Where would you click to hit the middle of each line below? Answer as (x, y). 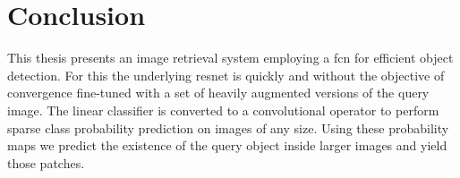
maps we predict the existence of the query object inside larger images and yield (227, 145)
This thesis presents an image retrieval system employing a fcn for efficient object (230, 58)
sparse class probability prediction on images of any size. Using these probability (228, 127)
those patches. (46, 162)
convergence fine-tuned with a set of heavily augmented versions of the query (218, 93)
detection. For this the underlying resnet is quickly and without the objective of (226, 75)
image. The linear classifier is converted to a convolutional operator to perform (223, 110)
